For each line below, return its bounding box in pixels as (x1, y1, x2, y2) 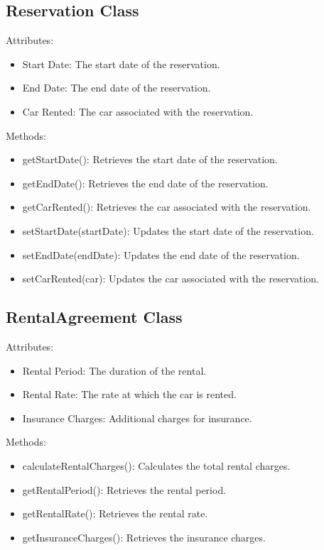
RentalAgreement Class (6, 306, 183, 328)
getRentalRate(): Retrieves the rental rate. (22, 506, 208, 521)
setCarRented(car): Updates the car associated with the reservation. (22, 271, 320, 286)
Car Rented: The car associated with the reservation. (22, 104, 254, 119)
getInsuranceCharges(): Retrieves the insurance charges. (22, 529, 266, 544)
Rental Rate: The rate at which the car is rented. (22, 387, 237, 402)
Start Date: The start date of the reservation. (22, 56, 220, 71)
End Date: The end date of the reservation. (22, 80, 211, 95)
